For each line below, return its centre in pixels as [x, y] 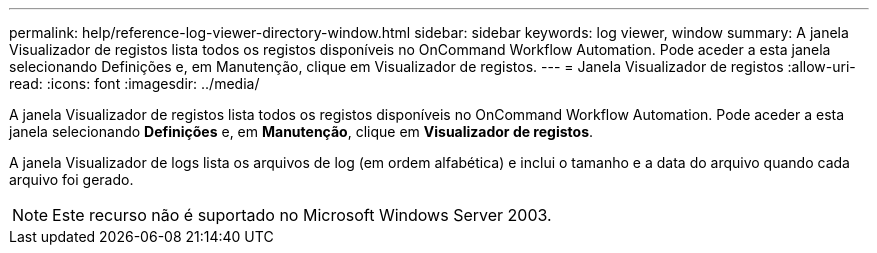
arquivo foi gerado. [71, 179]
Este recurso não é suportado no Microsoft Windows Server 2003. [302, 215]
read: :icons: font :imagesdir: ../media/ [134, 83]
